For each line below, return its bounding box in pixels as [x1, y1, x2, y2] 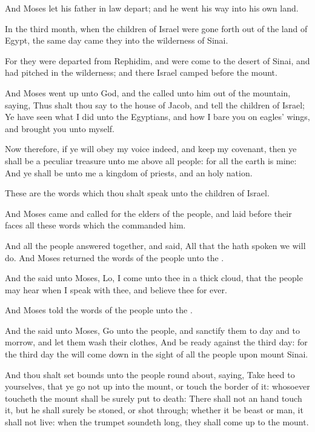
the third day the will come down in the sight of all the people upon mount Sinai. [5, 348, 308, 361]
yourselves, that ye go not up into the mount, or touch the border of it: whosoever [5, 380, 310, 393]
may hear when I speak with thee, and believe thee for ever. [5, 283, 227, 296]
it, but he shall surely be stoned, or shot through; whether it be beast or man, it [5, 404, 303, 416]
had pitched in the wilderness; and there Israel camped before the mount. [5, 66, 277, 79]
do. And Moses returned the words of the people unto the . [5, 251, 224, 264]
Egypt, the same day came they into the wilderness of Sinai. [5, 34, 228, 47]
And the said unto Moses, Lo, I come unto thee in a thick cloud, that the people [5, 271, 303, 284]
